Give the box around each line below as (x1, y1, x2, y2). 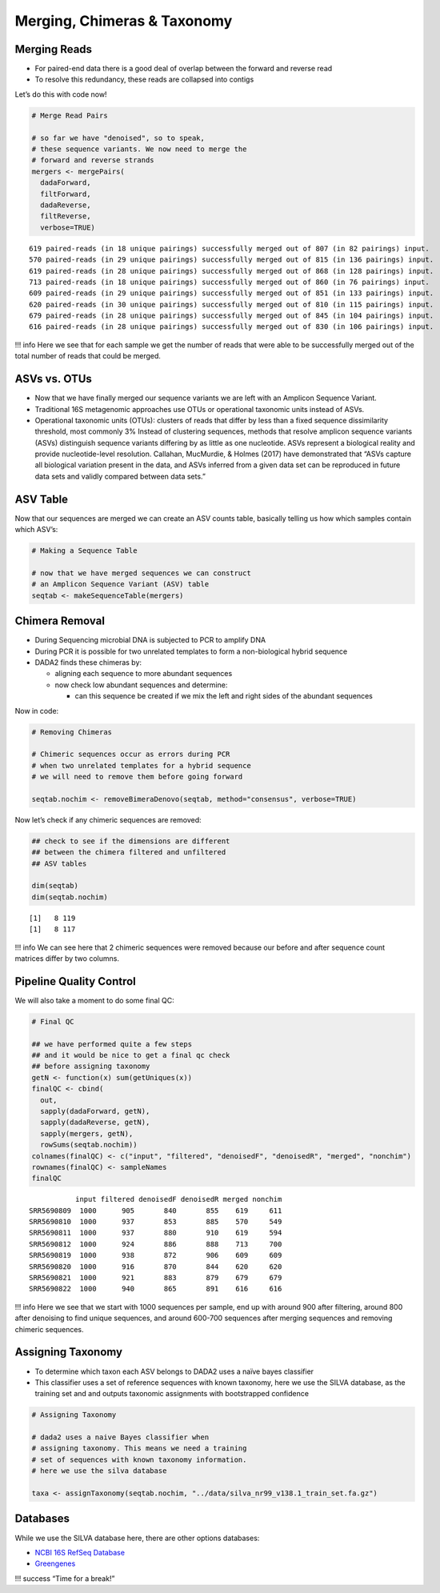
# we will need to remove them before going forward (31, 772, 243, 782)
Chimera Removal (14, 614, 106, 628)
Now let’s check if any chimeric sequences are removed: (14, 815, 202, 824)
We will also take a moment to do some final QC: (14, 995, 175, 1005)
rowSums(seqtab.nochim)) (40, 1140, 138, 1150)
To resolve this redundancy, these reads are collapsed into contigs (34, 74, 254, 84)
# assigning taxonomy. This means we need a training (31, 1444, 247, 1453)
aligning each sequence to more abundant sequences (54, 669, 233, 678)
